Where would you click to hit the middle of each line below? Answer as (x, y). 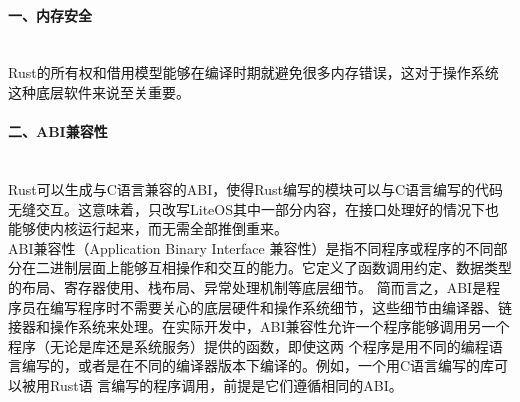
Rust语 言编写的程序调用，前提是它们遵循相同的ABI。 (226, 384)
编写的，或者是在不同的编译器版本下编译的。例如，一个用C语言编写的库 (258, 365)
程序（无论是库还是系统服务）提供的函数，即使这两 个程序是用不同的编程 (248, 345)
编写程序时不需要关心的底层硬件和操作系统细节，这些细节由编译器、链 (280, 306)
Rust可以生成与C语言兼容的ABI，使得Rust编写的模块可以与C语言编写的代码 (255, 188)
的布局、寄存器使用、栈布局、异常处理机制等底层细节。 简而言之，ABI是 (247, 286)
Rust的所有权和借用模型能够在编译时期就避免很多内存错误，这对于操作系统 (253, 72)
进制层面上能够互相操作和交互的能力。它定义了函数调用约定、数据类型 (280, 267)
